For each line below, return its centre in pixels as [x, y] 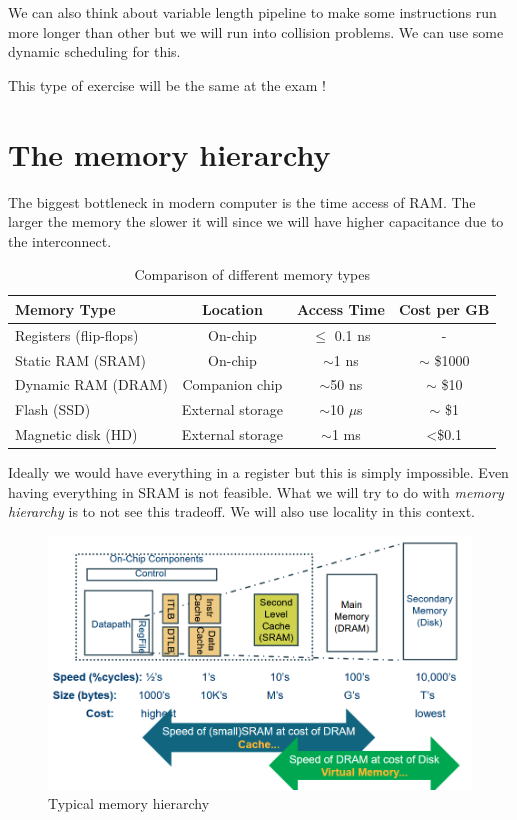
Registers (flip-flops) [77, 334]
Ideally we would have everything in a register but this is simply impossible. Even [258, 472]
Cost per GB [444, 308]
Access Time [340, 308]
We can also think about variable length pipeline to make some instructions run [252, 12]
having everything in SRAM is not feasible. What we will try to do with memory [256, 491]
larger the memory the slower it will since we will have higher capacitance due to [256, 221]
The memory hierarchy [169, 153]
